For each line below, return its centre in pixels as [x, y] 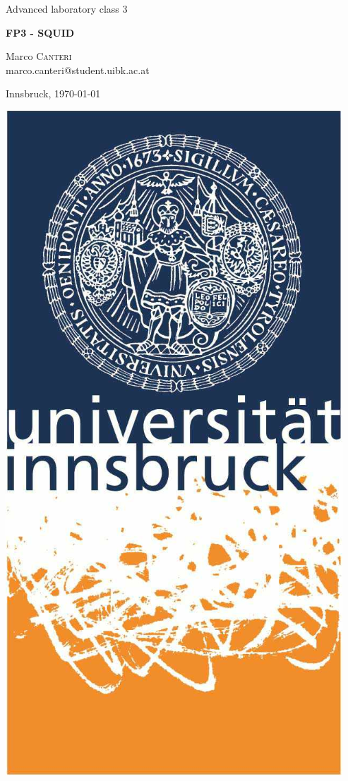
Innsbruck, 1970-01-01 [53, 93]
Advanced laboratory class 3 [67, 8]
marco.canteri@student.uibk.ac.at [78, 69]
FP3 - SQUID [40, 32]
